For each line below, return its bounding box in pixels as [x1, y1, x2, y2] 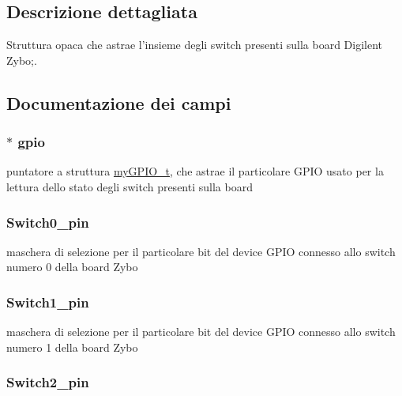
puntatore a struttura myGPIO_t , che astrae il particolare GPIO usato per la [6, 163, 384, 179]
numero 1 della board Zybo [6, 338, 138, 355]
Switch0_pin [6, 212, 89, 232]
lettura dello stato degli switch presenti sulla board [6, 178, 253, 194]
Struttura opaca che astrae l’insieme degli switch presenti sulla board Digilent [6, 36, 382, 53]
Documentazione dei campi [6, 90, 231, 115]
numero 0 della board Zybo [6, 258, 138, 275]
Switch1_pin [6, 292, 89, 311]
